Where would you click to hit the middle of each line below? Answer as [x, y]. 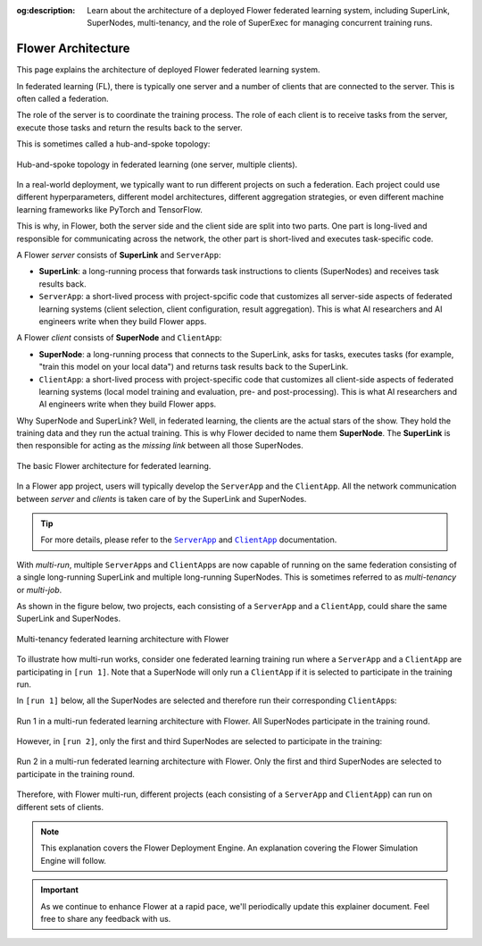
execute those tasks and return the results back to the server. [129, 127]
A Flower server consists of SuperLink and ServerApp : [119, 255]
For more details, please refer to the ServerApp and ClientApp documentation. [189, 540]
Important [60, 890]
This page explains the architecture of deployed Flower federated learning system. [168, 70]
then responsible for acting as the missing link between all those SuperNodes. [160, 446]
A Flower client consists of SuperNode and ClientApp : [119, 338]
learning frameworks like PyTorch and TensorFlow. [109, 209]
